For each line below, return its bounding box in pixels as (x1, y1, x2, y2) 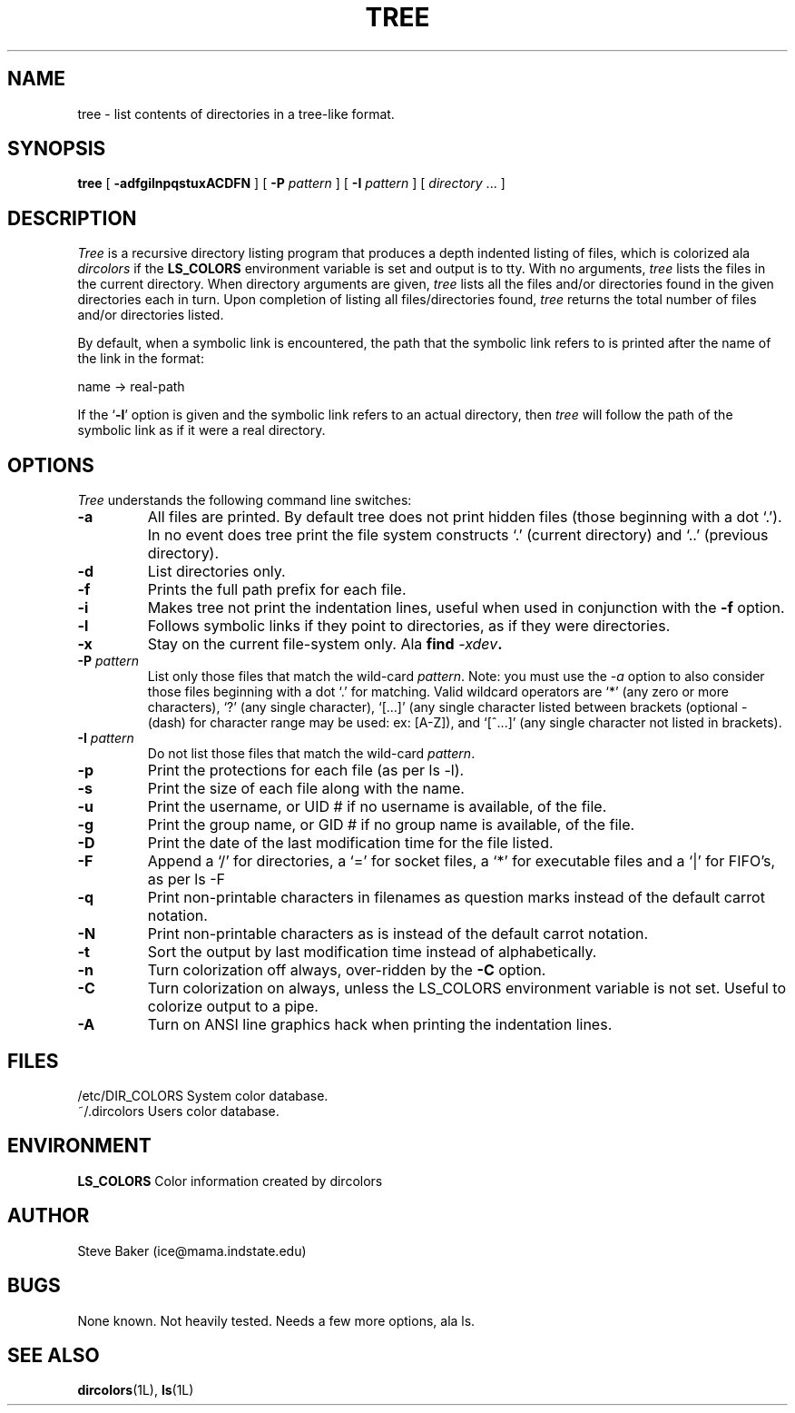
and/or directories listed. (77, 307, 224, 323)
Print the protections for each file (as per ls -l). (147, 761, 465, 780)
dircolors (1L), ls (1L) (77, 1382, 194, 1398)
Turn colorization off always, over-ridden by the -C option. (147, 961, 546, 980)
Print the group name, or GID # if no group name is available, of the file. (147, 815, 635, 835)
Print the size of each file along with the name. (147, 779, 465, 798)
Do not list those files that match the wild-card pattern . (147, 746, 476, 762)
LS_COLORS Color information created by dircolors (77, 1172, 383, 1189)
